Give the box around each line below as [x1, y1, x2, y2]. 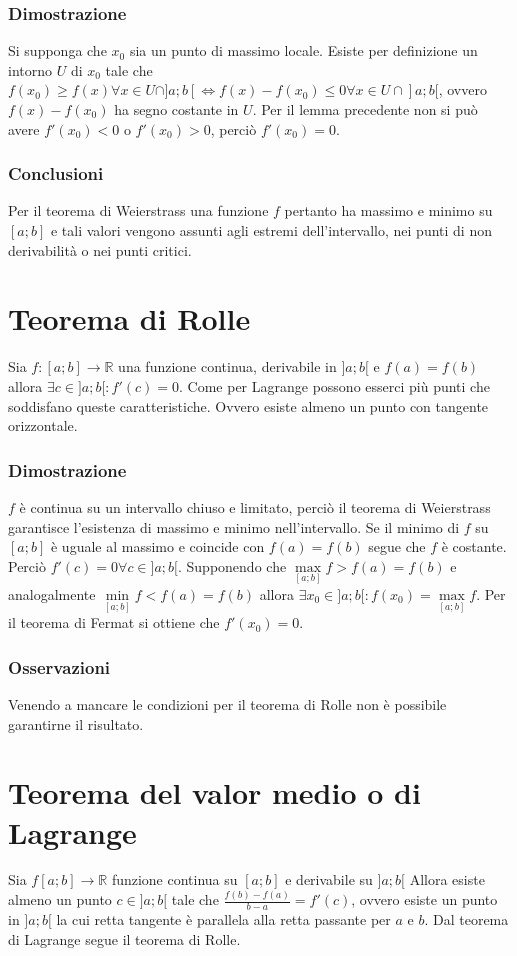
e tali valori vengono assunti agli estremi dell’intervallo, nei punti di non [50, 220, 492, 240]
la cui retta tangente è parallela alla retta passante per [56, 909, 391, 930]
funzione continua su [111, 869, 238, 890]
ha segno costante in [114, 99, 239, 119]
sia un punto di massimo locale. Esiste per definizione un [129, 40, 478, 61]
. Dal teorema [424, 909, 509, 930]
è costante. [441, 536, 507, 557]
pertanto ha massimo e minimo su [284, 200, 493, 221]
